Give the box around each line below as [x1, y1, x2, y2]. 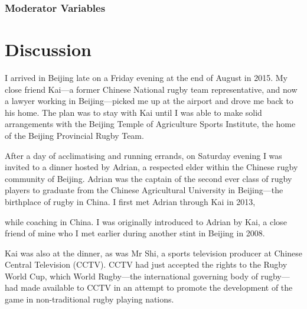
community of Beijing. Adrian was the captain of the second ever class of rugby [5, 172, 292, 184]
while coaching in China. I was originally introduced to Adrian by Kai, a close [5, 215, 287, 227]
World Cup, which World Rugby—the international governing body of [5, 269, 259, 282]
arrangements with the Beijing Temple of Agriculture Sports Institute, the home [5, 118, 296, 130]
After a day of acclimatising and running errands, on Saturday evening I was [5, 149, 282, 161]
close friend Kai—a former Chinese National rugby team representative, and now [5, 83, 298, 95]
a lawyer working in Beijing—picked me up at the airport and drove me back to [5, 95, 293, 107]
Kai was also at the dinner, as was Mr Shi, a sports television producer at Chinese [5, 246, 303, 259]
